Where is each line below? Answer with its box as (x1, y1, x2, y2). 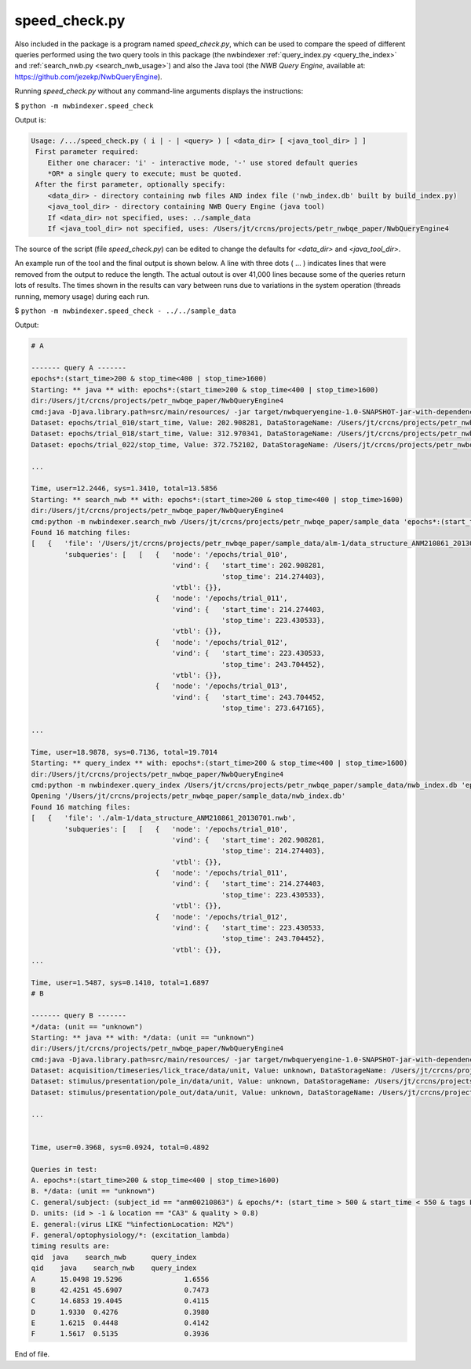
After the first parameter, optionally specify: (35, 180, 226, 189)
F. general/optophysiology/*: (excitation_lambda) (31, 1230, 231, 1240)
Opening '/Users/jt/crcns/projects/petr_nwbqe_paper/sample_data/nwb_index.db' (31, 792, 346, 800)
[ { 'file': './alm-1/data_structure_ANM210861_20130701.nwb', (31, 814, 297, 823)
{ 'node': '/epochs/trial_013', (155, 682, 288, 690)
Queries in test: (31, 1165, 98, 1174)
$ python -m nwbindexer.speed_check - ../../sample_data (14, 306, 237, 315)
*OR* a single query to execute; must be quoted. (47, 169, 243, 178)
